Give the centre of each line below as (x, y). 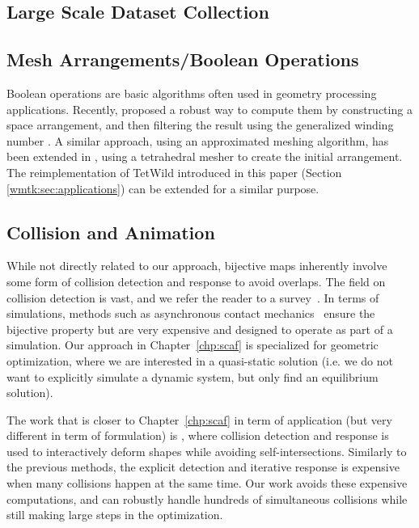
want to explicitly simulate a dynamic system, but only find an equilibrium (193, 376)
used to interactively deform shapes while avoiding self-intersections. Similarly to (207, 451)
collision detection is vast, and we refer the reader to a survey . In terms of (193, 297)
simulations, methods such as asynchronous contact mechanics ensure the (191, 313)
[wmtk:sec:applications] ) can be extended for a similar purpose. (163, 188)
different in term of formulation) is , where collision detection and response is (198, 435)
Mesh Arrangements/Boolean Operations (183, 59)
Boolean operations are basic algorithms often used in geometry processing (192, 93)
